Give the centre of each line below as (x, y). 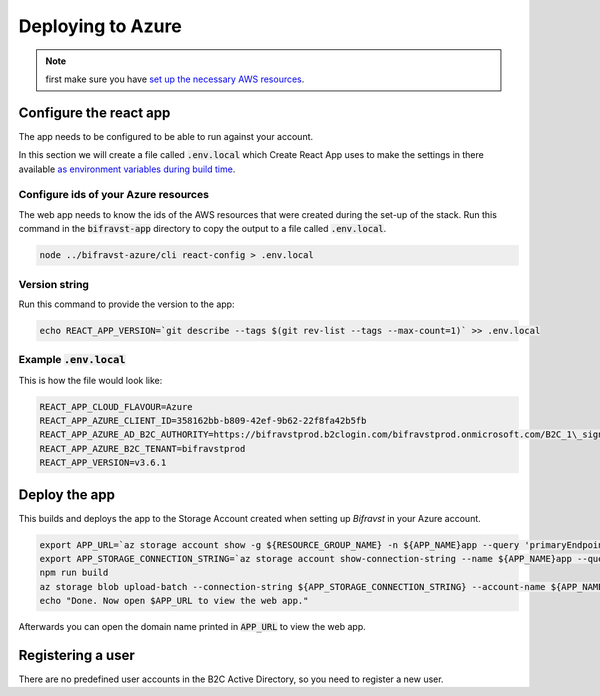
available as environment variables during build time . (127, 169)
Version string (54, 284)
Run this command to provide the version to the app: (126, 304)
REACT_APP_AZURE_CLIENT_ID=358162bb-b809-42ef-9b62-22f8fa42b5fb (203, 420)
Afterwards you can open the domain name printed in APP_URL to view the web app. (192, 627)
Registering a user (76, 655)
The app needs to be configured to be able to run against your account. (166, 136)
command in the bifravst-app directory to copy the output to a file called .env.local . (202, 229)
